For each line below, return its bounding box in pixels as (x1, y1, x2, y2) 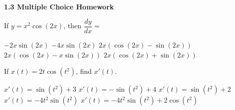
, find (75, 66, 92, 76)
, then (63, 20, 81, 31)
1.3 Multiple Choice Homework (4, 1, 114, 12)
